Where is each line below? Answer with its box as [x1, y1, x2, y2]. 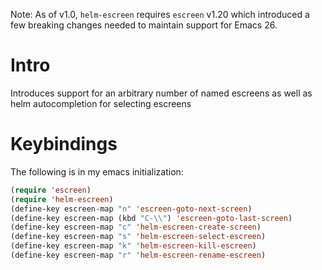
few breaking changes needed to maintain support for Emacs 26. [10, 19, 278, 31]
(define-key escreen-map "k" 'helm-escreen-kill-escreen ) [10, 241, 257, 251]
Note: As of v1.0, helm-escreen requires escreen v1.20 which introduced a [10, 9, 310, 20]
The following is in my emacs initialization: [10, 165, 184, 178]
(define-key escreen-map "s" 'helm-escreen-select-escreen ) [10, 232, 267, 242]
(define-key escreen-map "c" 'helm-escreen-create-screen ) [10, 222, 262, 233]
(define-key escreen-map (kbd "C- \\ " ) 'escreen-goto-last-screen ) [10, 213, 293, 223]
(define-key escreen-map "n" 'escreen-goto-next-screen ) [10, 204, 253, 214]
